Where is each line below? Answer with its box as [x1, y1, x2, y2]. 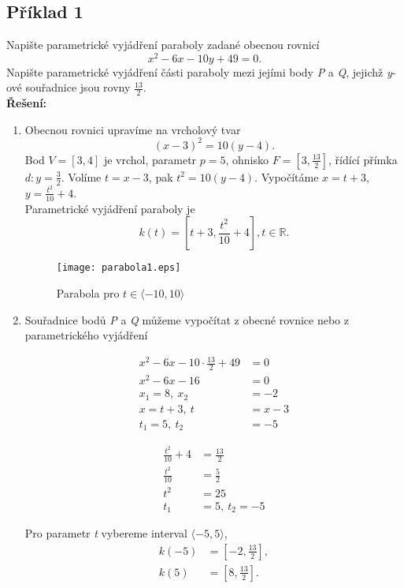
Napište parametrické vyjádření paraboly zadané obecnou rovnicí [6, 36, 320, 53]
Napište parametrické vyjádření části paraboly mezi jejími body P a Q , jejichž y [6, 63, 392, 80]
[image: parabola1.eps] [56, 262, 181, 274]
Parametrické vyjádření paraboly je [24, 200, 195, 216]
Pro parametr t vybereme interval [24, 525, 187, 541]
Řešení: [6, 95, 47, 111]
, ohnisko [225, 151, 269, 167]
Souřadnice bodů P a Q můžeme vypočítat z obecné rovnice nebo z [24, 311, 349, 328]
